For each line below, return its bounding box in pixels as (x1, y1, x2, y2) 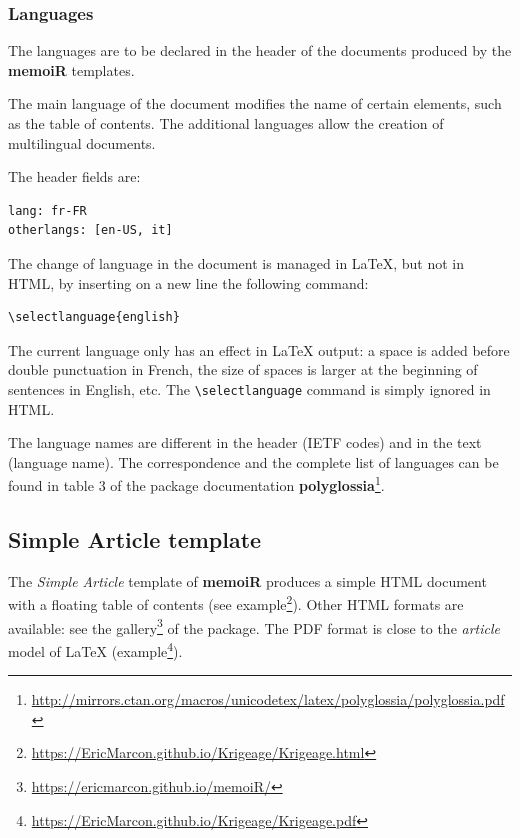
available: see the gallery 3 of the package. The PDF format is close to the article (8, 614, 500, 638)
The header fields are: (8, 166, 141, 187)
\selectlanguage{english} (8, 310, 180, 325)
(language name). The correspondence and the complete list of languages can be (8, 451, 499, 472)
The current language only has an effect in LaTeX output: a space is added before (8, 339, 510, 360)
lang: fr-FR (8, 203, 87, 218)
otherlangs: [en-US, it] (8, 223, 173, 238)
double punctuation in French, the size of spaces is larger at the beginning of (8, 359, 478, 380)
